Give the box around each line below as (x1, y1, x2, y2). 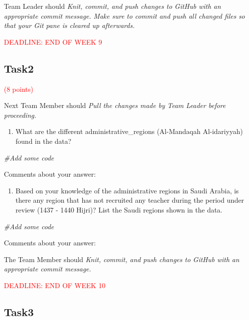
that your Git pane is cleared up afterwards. (4, 20, 135, 30)
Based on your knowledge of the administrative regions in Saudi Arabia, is (15, 185, 239, 195)
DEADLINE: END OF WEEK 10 (4, 280, 105, 290)
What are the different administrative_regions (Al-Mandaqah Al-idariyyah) (15, 126, 243, 136)
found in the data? (15, 135, 72, 146)
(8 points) (4, 83, 33, 94)
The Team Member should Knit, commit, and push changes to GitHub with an (4, 254, 240, 264)
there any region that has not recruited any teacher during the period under (15, 195, 244, 205)
